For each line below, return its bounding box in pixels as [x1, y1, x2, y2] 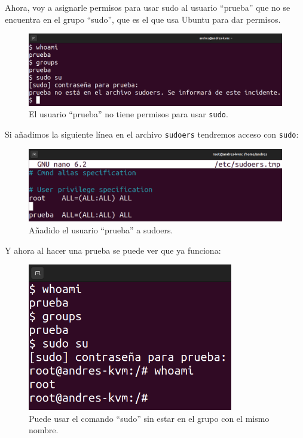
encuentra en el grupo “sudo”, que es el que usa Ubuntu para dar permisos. [5, 13, 281, 25]
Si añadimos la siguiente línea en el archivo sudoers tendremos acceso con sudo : [5, 128, 299, 141]
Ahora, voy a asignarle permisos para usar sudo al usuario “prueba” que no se [5, 1, 290, 13]
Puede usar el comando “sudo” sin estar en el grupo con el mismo [29, 412, 270, 424]
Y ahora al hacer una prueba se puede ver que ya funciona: [5, 244, 221, 256]
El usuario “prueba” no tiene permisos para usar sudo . [29, 108, 228, 120]
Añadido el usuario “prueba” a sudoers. [29, 224, 173, 236]
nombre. [29, 424, 59, 436]
